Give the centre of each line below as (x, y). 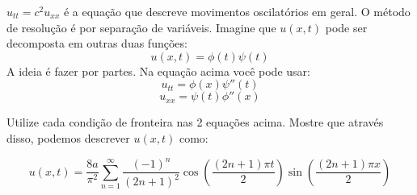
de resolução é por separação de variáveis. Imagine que (141, 27)
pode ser (346, 27)
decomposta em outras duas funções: (97, 43)
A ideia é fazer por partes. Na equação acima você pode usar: (158, 71)
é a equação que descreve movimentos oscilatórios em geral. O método (237, 11)
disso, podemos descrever (68, 137)
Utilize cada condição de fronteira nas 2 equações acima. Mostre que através (195, 122)
